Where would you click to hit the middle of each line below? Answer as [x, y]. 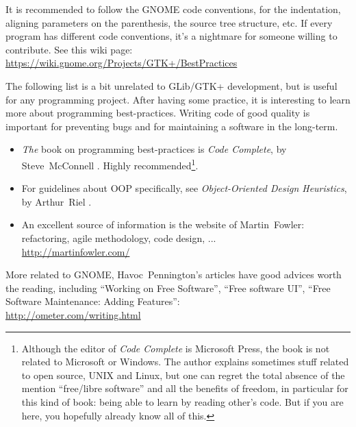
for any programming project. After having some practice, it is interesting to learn [178, 99]
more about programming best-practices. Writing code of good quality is [158, 113]
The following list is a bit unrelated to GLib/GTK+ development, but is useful [171, 85]
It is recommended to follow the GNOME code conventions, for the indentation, [173, 9]
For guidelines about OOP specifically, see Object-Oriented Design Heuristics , [184, 188]
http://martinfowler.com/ [76, 251]
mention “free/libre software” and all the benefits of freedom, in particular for [185, 388]
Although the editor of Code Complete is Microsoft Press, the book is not [176, 348]
